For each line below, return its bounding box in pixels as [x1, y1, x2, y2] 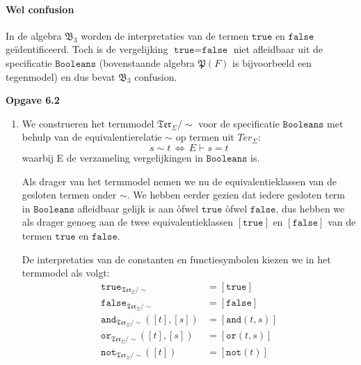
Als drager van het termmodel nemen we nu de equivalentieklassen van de [22, 173, 337, 188]
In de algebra [6, 28, 62, 42]
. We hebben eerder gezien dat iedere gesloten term [127, 187, 346, 202]
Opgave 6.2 [6, 93, 60, 107]
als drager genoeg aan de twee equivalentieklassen [22, 215, 234, 229]
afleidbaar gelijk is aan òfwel [77, 201, 199, 215]
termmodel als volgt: [22, 265, 110, 280]
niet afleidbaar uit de [233, 42, 323, 56]
